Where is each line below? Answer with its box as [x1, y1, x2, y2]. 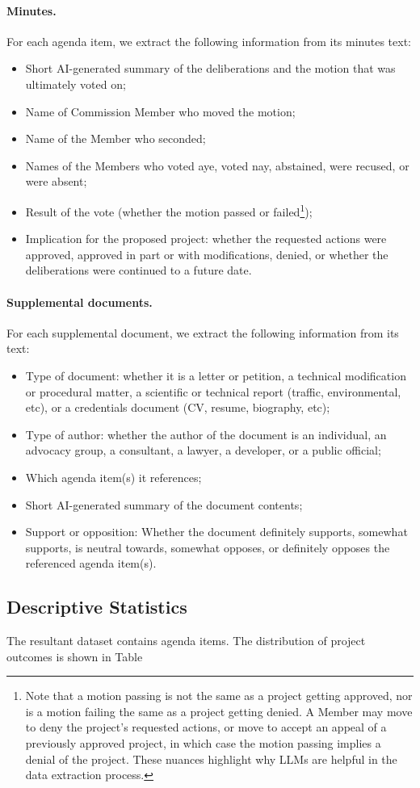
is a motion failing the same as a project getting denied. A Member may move [25, 702, 413, 719]
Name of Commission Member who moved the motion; [25, 103, 296, 119]
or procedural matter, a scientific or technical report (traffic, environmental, [25, 383, 401, 400]
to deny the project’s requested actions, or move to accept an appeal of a [25, 719, 387, 736]
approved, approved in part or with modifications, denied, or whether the [25, 245, 388, 262]
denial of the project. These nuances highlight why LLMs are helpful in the [25, 750, 397, 767]
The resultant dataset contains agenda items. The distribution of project [6, 632, 366, 649]
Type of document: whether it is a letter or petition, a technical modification [25, 367, 406, 384]
